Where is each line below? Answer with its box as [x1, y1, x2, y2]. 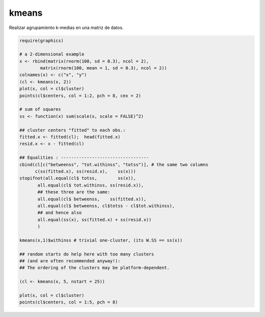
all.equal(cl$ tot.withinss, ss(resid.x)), [37, 182, 144, 188]
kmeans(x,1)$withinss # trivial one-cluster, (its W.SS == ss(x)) [19, 237, 183, 243]
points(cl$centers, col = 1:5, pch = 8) [19, 299, 118, 305]
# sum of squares [19, 106, 61, 112]
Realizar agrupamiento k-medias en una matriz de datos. [9, 25, 124, 31]
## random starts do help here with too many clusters [19, 251, 154, 257]
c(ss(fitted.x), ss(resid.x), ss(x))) [35, 168, 136, 174]
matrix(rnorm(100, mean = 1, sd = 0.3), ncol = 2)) [40, 65, 167, 71]
